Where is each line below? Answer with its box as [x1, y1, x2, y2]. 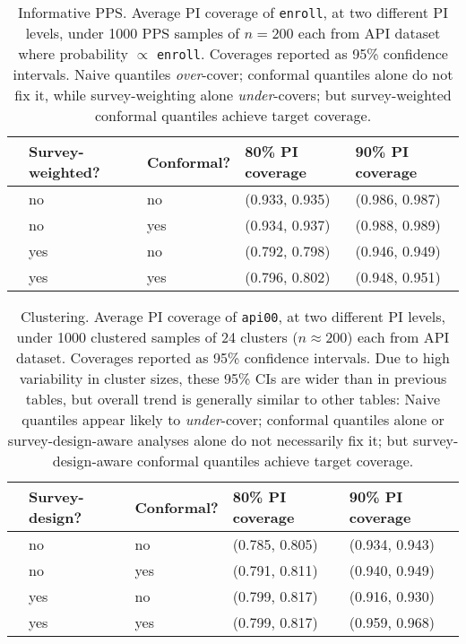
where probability [18, 43, 128, 64]
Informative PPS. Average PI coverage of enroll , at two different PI [18, 2, 448, 22]
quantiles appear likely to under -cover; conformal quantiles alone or [22, 409, 444, 430]
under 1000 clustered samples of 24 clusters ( [16, 326, 298, 347]
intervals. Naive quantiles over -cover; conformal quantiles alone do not [13, 64, 453, 84]
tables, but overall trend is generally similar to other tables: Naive [25, 388, 441, 409]
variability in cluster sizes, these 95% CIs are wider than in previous [19, 368, 447, 388]
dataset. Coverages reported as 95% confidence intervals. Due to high [16, 347, 450, 368]
